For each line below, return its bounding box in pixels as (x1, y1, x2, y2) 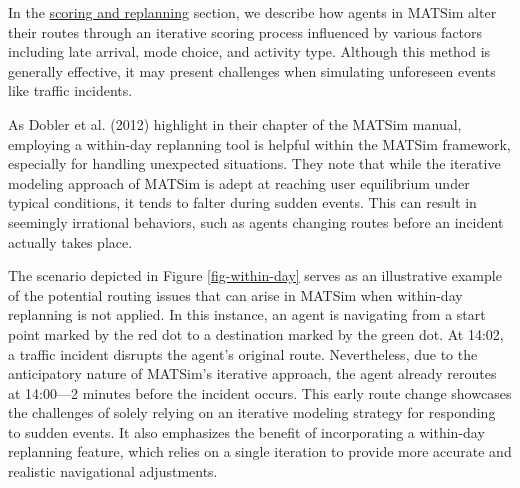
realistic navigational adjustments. (8, 461, 218, 482)
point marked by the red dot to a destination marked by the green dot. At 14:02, (8, 323, 504, 344)
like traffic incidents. (8, 80, 133, 101)
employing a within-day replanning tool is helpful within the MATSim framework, (8, 133, 511, 154)
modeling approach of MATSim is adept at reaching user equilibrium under (8, 172, 470, 193)
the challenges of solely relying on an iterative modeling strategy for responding (8, 402, 496, 423)
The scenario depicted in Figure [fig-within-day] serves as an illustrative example (8, 265, 502, 286)
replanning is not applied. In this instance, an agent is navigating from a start (8, 304, 486, 325)
